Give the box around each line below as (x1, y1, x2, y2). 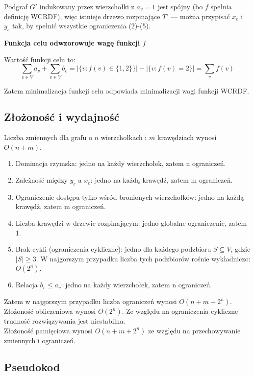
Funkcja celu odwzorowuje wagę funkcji (4, 37, 140, 47)
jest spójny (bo (157, 1, 203, 11)
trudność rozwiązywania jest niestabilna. (4, 316, 126, 326)
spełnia (210, 1, 232, 11)
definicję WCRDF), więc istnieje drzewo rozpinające (4, 11, 160, 21)
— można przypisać (171, 11, 230, 21)
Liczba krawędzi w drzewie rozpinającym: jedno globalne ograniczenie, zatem (15, 218, 247, 228)
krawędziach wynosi (157, 132, 217, 142)
